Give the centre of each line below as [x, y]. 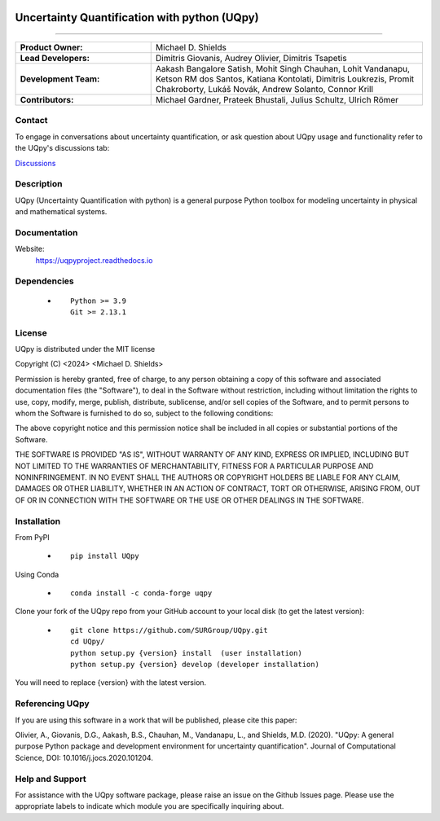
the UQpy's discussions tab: [62, 148]
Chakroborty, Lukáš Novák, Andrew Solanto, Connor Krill [264, 90]
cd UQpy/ [88, 642]
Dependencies [45, 281]
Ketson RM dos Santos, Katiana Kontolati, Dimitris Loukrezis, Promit [285, 79]
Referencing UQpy [52, 704]
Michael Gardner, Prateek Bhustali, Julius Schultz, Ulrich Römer [277, 100]
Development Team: [60, 79]
